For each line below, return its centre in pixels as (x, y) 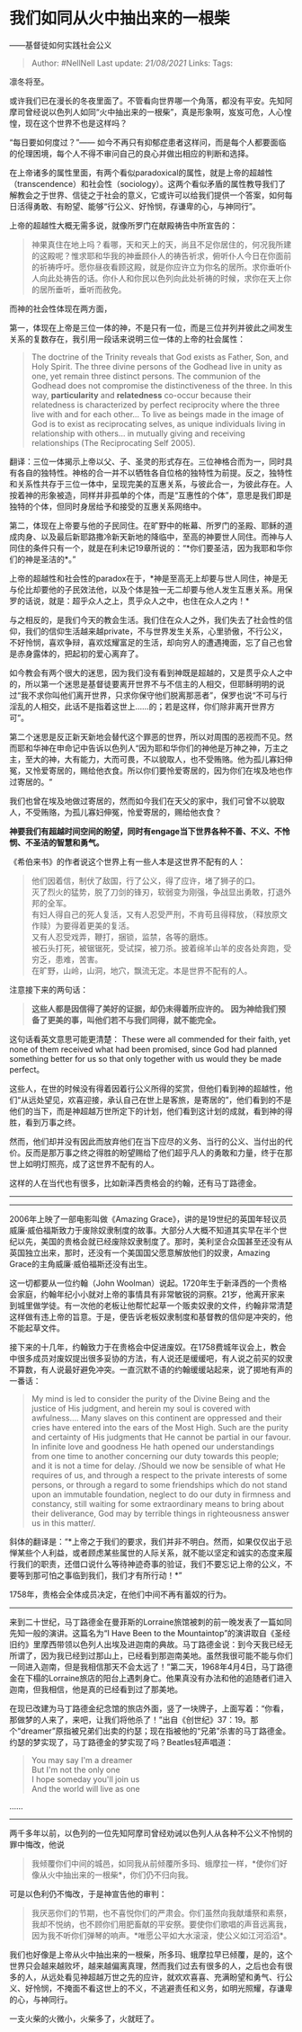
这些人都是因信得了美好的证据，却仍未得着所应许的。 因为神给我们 (155, 1009)
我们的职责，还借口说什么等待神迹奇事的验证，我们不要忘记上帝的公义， (151, 1564)
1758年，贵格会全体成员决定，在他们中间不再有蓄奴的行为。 (120, 1594)
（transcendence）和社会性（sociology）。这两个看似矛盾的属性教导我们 (144, 183)
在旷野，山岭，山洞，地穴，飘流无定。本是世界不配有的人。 (142, 970)
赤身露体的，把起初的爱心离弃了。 (80, 654)
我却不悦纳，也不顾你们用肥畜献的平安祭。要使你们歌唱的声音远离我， (161, 1924)
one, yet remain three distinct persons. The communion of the (146, 376)
